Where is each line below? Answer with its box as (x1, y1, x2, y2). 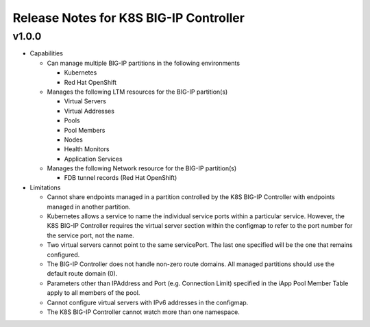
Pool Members (64, 126, 106, 134)
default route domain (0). (47, 270, 118, 278)
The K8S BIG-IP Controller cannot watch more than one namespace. (47, 308, 240, 316)
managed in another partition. (47, 202, 131, 211)
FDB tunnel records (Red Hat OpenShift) (64, 174, 177, 182)
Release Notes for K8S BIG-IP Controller (12, 10, 245, 25)
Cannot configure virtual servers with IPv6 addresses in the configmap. (47, 298, 249, 306)
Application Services (64, 155, 123, 163)
